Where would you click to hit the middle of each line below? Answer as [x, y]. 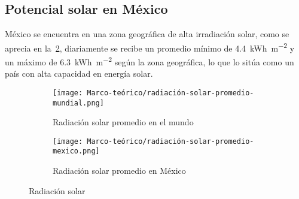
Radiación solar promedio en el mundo [123, 122]
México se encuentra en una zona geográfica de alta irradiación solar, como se [147, 34]
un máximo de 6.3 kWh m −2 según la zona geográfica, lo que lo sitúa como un [149, 61]
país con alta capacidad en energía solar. [79, 73]
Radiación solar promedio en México [119, 171]
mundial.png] [78, 103]
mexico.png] [76, 151]
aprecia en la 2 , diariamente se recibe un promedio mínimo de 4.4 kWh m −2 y [150, 47]
